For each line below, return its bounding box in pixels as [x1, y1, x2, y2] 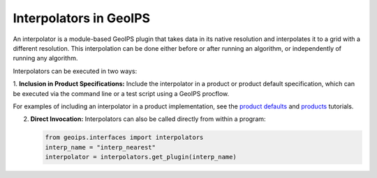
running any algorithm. [13, 54, 78, 63]
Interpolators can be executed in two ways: [13, 67, 138, 75]
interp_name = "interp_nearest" [45, 143, 156, 151]
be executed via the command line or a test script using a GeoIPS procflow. [13, 89, 230, 97]
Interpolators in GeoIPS [13, 10, 150, 26]
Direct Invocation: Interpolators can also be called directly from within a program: [30, 115, 266, 123]
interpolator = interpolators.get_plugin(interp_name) [45, 153, 237, 161]
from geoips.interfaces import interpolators [45, 133, 204, 142]
